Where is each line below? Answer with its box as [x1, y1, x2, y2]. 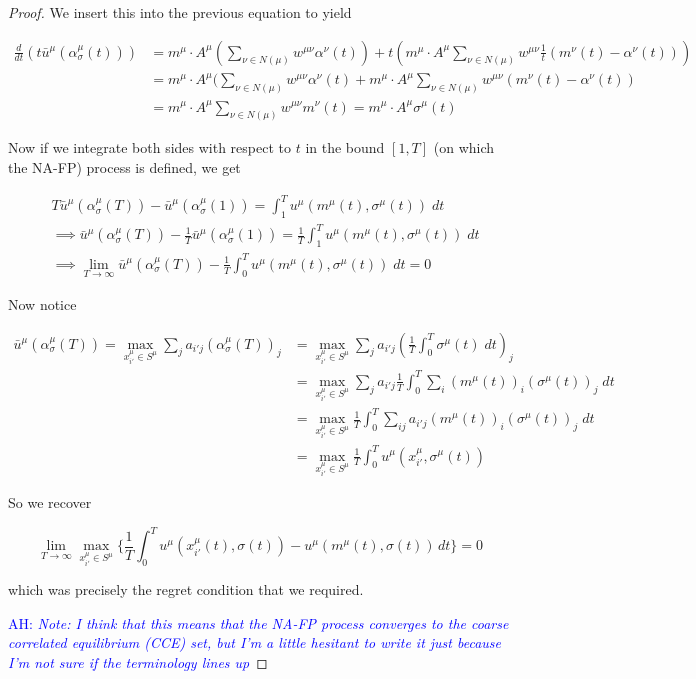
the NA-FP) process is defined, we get [8, 157, 241, 177]
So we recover [8, 492, 92, 513]
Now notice [8, 294, 77, 314]
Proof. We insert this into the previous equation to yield [8, 2, 352, 22]
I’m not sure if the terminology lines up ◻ [8, 652, 268, 673]
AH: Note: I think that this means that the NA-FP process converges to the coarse [8, 612, 509, 633]
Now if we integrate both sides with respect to [8, 137, 291, 158]
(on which [433, 137, 495, 158]
